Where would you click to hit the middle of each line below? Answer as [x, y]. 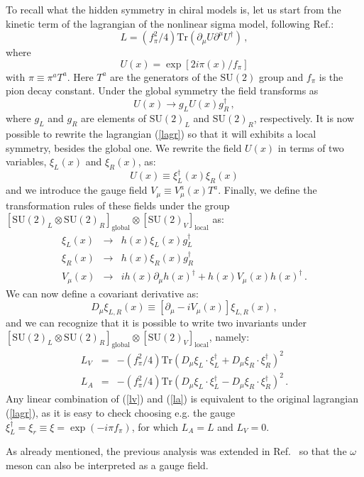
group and [281, 76]
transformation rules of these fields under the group [118, 205]
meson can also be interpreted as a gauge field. [107, 465]
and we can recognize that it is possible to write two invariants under [156, 323]
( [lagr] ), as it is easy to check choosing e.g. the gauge [121, 413]
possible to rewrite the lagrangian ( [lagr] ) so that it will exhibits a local [161, 133]
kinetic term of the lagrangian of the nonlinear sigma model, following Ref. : [170, 23]
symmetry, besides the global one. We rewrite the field [124, 147]
